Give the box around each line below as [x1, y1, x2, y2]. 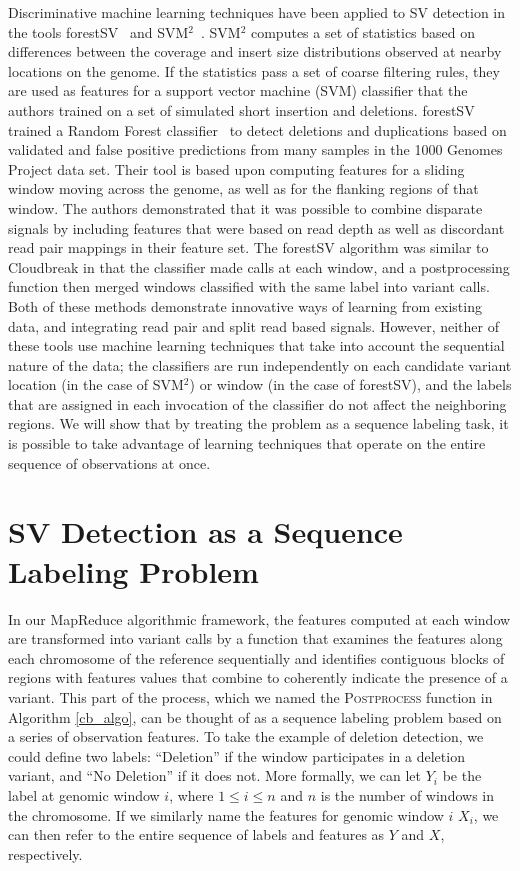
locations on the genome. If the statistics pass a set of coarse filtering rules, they [8, 60, 500, 81]
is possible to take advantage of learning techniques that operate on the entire [8, 433, 486, 454]
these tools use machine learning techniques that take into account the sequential [8, 335, 505, 356]
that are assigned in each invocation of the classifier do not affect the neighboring [8, 393, 507, 414]
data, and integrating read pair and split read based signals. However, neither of [8, 315, 499, 336]
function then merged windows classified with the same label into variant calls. [8, 276, 490, 297]
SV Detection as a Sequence [8, 511, 403, 552]
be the [442, 765, 482, 786]
